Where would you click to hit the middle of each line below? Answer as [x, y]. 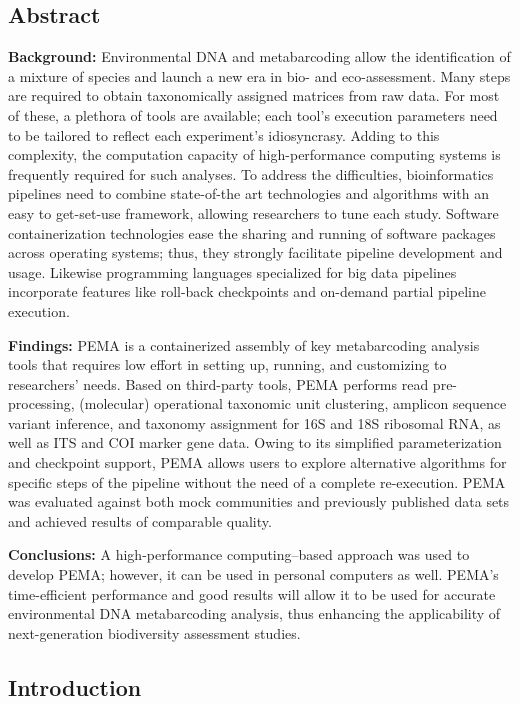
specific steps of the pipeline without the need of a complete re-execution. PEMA [257, 481]
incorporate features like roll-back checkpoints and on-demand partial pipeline [247, 291]
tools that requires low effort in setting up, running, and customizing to [227, 364]
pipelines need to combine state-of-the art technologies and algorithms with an [249, 193]
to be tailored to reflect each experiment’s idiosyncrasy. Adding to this [224, 134]
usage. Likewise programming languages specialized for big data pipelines [232, 271]
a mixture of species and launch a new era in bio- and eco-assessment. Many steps [259, 75]
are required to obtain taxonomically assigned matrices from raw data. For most [254, 95]
